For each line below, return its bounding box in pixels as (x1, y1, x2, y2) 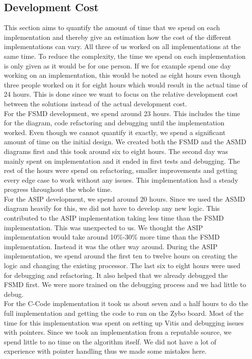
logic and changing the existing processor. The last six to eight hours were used (4, 260, 240, 271)
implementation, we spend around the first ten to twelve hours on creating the (4, 251, 237, 261)
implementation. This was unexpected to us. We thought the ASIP (4, 222, 203, 232)
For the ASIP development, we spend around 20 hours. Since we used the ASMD (4, 193, 245, 204)
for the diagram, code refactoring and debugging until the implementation (4, 118, 225, 128)
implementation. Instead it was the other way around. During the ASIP (4, 241, 217, 251)
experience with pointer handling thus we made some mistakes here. (4, 346, 207, 356)
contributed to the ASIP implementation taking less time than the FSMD (4, 213, 224, 223)
